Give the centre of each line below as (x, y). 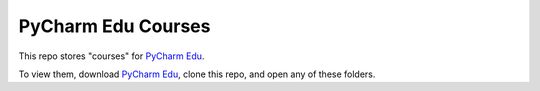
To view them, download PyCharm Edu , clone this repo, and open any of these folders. (197, 74)
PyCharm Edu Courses (114, 26)
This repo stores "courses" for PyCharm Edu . (111, 56)
